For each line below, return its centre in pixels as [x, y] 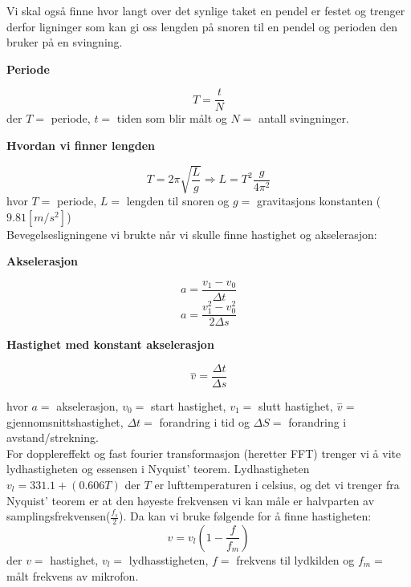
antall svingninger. [304, 118]
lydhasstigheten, [169, 559]
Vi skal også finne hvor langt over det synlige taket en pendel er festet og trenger [206, 10]
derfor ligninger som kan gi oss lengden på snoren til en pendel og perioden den [202, 26]
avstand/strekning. [53, 437]
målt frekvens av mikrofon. [73, 575]
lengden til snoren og [178, 201]
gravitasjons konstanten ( [319, 201]
